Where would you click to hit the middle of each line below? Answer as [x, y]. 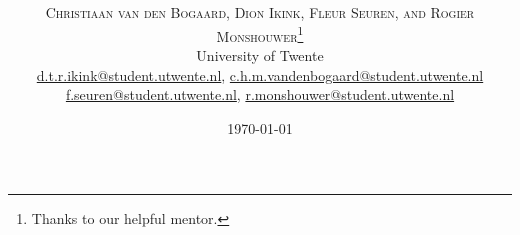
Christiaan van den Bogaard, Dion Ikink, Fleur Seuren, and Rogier [260, 12]
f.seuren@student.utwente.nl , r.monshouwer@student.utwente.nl [260, 94]
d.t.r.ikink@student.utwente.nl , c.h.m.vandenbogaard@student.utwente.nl [260, 74]
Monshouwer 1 [260, 34]
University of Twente [260, 55]
